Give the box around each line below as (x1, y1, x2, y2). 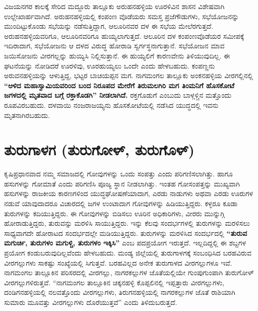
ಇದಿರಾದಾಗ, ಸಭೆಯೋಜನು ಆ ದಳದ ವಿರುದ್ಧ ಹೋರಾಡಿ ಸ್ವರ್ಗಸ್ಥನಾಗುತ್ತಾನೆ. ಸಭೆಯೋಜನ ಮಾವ (4, 40, 225, 51)
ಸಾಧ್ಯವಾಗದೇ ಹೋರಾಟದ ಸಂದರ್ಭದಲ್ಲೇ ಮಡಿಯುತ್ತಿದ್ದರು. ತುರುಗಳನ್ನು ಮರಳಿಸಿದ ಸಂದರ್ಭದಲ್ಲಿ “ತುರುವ (4, 227, 247, 238)
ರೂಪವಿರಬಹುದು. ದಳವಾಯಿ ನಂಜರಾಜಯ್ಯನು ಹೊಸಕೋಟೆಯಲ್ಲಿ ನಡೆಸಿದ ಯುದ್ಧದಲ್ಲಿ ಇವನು (4, 99, 219, 110)
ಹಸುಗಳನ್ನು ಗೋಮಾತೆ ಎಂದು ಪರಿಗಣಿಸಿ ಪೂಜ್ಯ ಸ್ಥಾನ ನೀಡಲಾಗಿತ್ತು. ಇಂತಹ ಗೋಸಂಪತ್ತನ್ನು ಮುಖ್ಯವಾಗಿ (4, 178, 240, 189)
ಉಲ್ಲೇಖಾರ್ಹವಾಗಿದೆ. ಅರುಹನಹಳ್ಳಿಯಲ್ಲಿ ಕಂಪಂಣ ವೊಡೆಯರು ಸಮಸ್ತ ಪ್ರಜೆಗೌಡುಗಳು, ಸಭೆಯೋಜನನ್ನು (4, 11, 239, 21)
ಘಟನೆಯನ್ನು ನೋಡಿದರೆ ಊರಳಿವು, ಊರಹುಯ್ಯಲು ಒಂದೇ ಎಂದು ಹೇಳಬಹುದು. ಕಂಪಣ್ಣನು (4, 60, 215, 71)
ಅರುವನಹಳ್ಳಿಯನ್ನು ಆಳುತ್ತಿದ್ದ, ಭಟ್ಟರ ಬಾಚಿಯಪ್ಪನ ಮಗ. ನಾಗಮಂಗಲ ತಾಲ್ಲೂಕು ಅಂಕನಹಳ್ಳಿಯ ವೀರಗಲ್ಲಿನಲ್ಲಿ (4, 70, 253, 81)
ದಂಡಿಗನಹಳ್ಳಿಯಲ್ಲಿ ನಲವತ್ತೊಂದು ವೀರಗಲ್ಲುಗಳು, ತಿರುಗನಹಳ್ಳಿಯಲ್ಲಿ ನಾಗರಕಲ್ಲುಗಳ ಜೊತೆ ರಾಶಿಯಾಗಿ (4, 287, 235, 297)
